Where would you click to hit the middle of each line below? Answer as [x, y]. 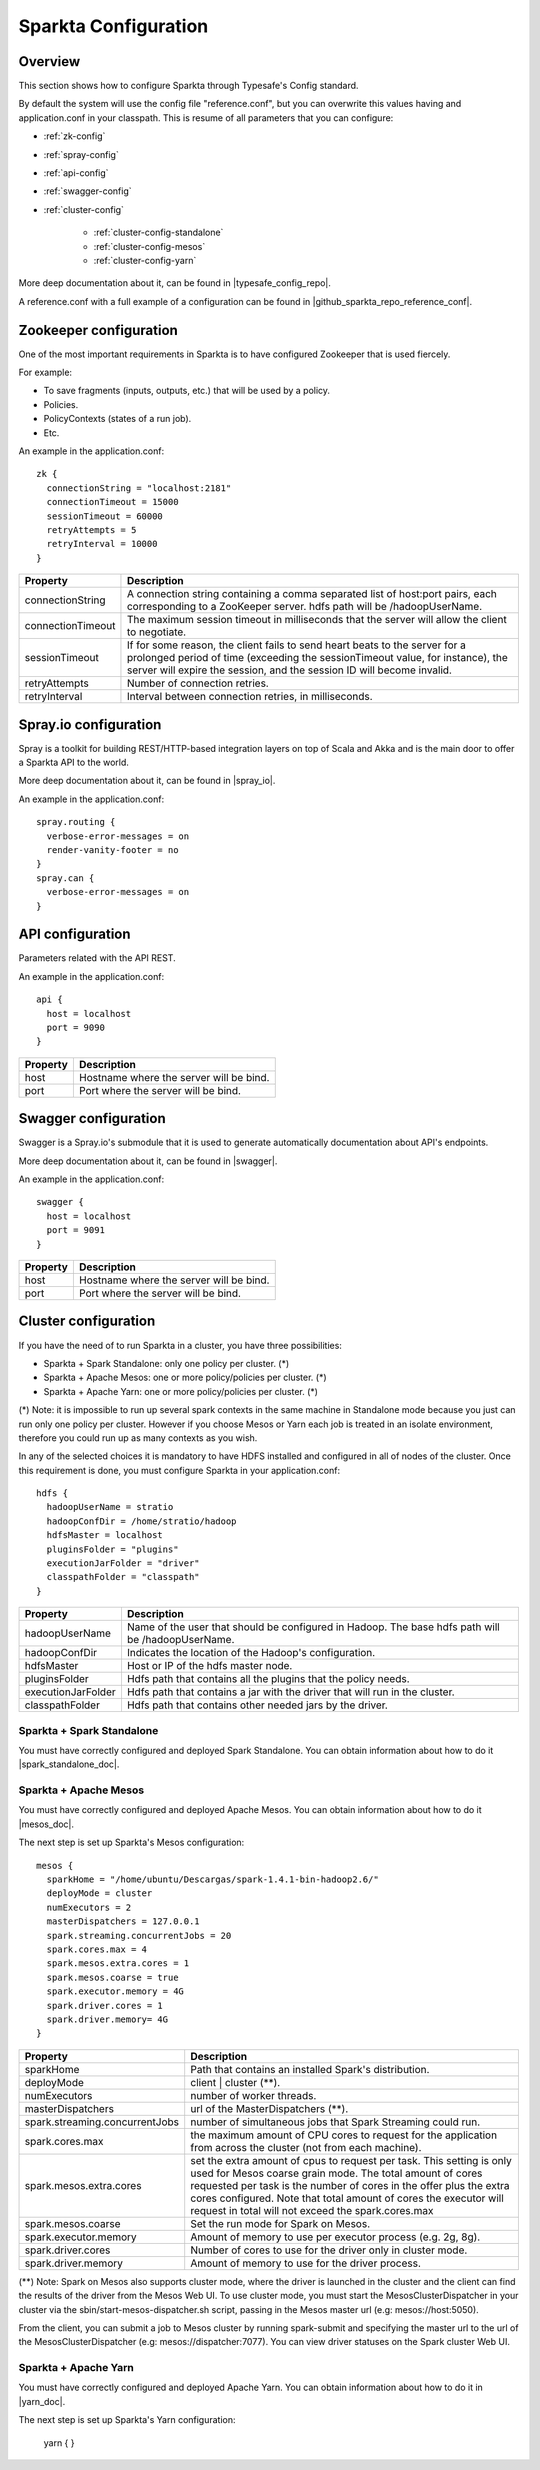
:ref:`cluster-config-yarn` [145, 260]
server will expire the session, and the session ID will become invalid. [289, 670]
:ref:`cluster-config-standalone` [158, 232]
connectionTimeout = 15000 [112, 502]
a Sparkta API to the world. [74, 762]
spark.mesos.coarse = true [112, 1977]
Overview [49, 61]
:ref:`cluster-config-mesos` [149, 246]
